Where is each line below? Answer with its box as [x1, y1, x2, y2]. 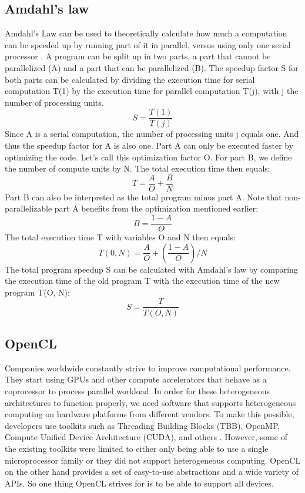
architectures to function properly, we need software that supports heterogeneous [5, 396, 296, 408]
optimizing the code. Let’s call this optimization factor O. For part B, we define [5, 150, 292, 163]
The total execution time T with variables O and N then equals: [5, 231, 236, 243]
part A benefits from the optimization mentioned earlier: [54, 202, 259, 214]
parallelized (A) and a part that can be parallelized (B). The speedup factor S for [5, 61, 299, 73]
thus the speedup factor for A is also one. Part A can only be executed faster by [5, 139, 294, 152]
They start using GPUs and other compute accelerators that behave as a [5, 373, 267, 385]
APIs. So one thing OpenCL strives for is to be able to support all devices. [5, 477, 274, 489]
